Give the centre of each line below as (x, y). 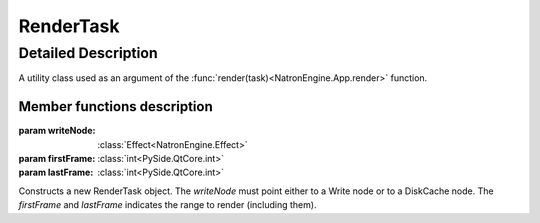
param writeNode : (57, 131)
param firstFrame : (57, 159)
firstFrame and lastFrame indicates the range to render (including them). (167, 205)
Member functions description (116, 106)
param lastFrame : (56, 172)
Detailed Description (88, 53)
